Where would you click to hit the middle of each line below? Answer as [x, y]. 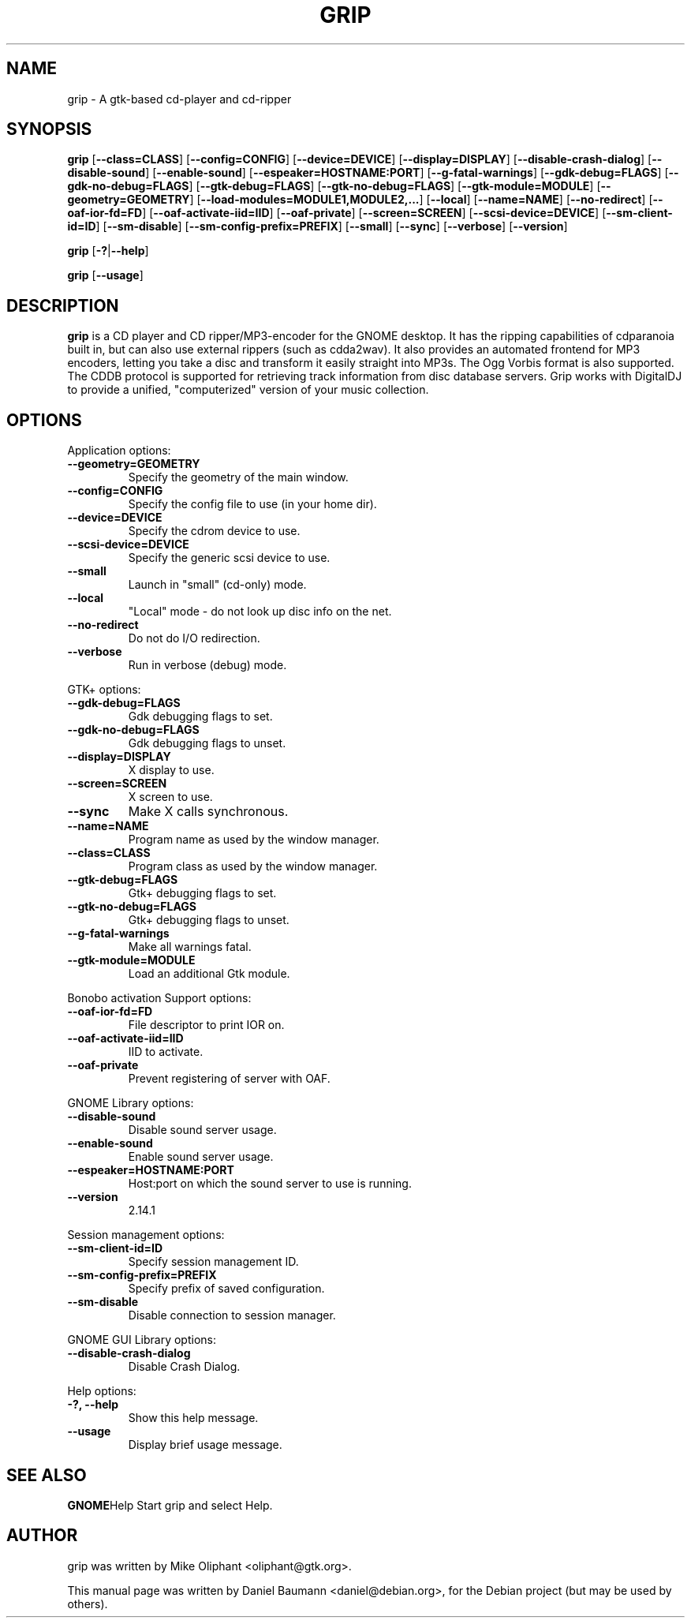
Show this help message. [193, 1418]
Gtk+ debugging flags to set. [202, 893]
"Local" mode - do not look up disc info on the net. [260, 612]
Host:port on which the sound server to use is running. [270, 1184]
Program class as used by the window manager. [253, 866]
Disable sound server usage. [202, 1130]
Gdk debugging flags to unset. [207, 743]
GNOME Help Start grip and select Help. [170, 1505]
